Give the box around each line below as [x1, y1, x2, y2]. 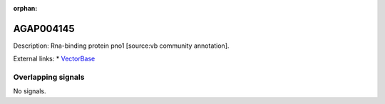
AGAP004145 [13, 22, 75, 35]
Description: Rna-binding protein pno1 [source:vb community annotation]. [13, 41, 230, 50]
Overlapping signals [13, 72, 85, 82]
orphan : [13, 4, 38, 12]
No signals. [13, 87, 46, 95]
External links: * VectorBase [13, 54, 96, 63]
